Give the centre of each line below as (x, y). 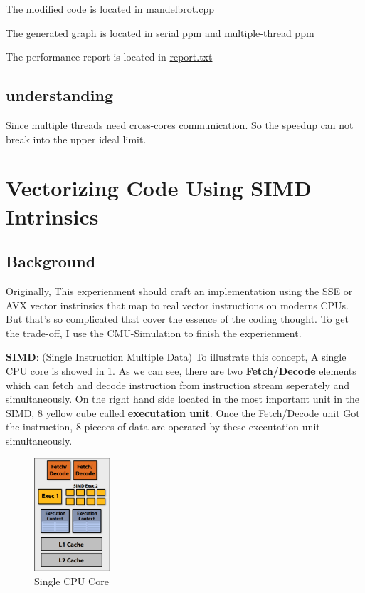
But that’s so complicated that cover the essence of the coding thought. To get (177, 319)
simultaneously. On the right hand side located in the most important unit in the (183, 399)
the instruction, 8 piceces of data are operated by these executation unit (163, 427)
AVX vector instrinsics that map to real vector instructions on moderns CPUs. (178, 305)
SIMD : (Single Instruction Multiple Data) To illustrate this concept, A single (176, 357)
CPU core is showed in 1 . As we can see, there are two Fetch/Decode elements (181, 370)
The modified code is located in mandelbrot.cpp (110, 9)
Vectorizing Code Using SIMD (159, 188)
